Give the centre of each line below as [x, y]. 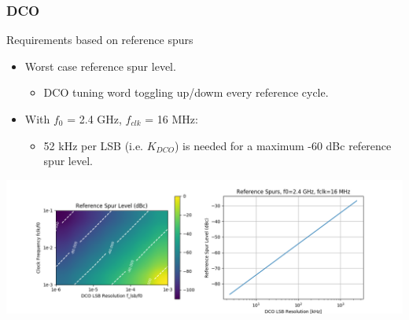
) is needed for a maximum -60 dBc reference [283, 145]
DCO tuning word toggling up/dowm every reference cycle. [186, 92]
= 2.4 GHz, [94, 119]
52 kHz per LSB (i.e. [94, 145]
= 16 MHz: [171, 119]
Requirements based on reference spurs [100, 40]
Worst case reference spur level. [100, 66]
